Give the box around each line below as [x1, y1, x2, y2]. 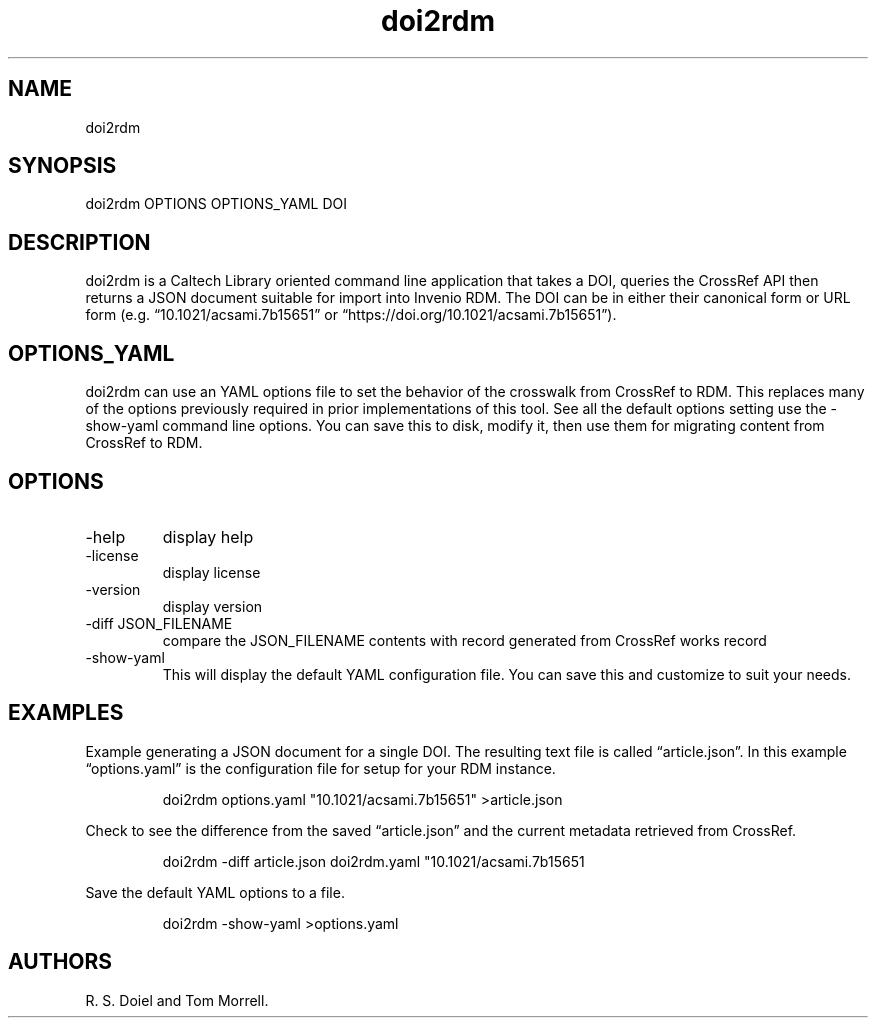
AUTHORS [8, 949, 113, 975]
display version [162, 597, 263, 615]
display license [162, 563, 261, 581]
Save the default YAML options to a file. [85, 883, 345, 901]
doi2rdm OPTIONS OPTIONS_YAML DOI [85, 195, 347, 213]
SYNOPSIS [8, 153, 117, 179]
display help [162, 526, 254, 547]
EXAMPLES [8, 700, 124, 726]
